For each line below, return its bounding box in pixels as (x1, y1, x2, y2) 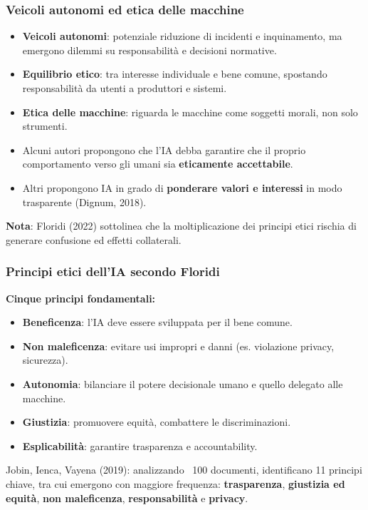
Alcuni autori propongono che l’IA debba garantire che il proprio (22, 142, 306, 157)
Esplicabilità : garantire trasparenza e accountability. (22, 438, 258, 453)
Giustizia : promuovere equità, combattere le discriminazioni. (22, 414, 291, 429)
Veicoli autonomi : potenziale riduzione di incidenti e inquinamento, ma (22, 29, 342, 44)
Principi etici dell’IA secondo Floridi (6, 262, 220, 280)
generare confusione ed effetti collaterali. (6, 232, 182, 247)
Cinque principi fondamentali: (6, 290, 156, 305)
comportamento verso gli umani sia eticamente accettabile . (22, 156, 293, 171)
